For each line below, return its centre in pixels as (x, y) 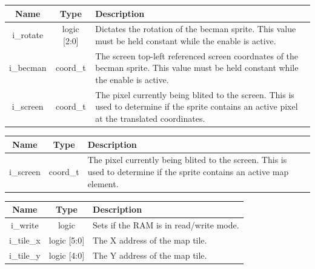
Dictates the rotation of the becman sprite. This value (196, 29)
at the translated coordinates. (150, 118)
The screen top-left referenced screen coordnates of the (197, 55)
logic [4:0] (67, 255)
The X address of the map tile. (150, 240)
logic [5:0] (67, 240)
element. (103, 183)
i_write (25, 225)
